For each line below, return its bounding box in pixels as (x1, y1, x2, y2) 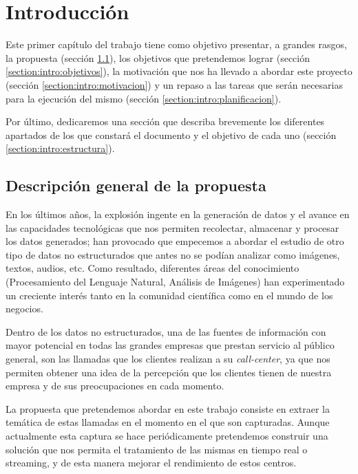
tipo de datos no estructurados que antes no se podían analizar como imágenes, (6, 247, 340, 261)
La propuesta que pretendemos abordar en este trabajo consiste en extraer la (6, 401, 330, 416)
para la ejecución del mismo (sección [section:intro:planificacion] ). (6, 91, 282, 105)
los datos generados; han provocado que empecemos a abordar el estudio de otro (6, 234, 344, 248)
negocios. (6, 301, 43, 316)
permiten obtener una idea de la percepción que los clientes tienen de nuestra (6, 365, 332, 379)
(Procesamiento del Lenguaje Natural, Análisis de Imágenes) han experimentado (6, 274, 345, 289)
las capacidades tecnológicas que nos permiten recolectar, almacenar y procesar (6, 220, 339, 235)
